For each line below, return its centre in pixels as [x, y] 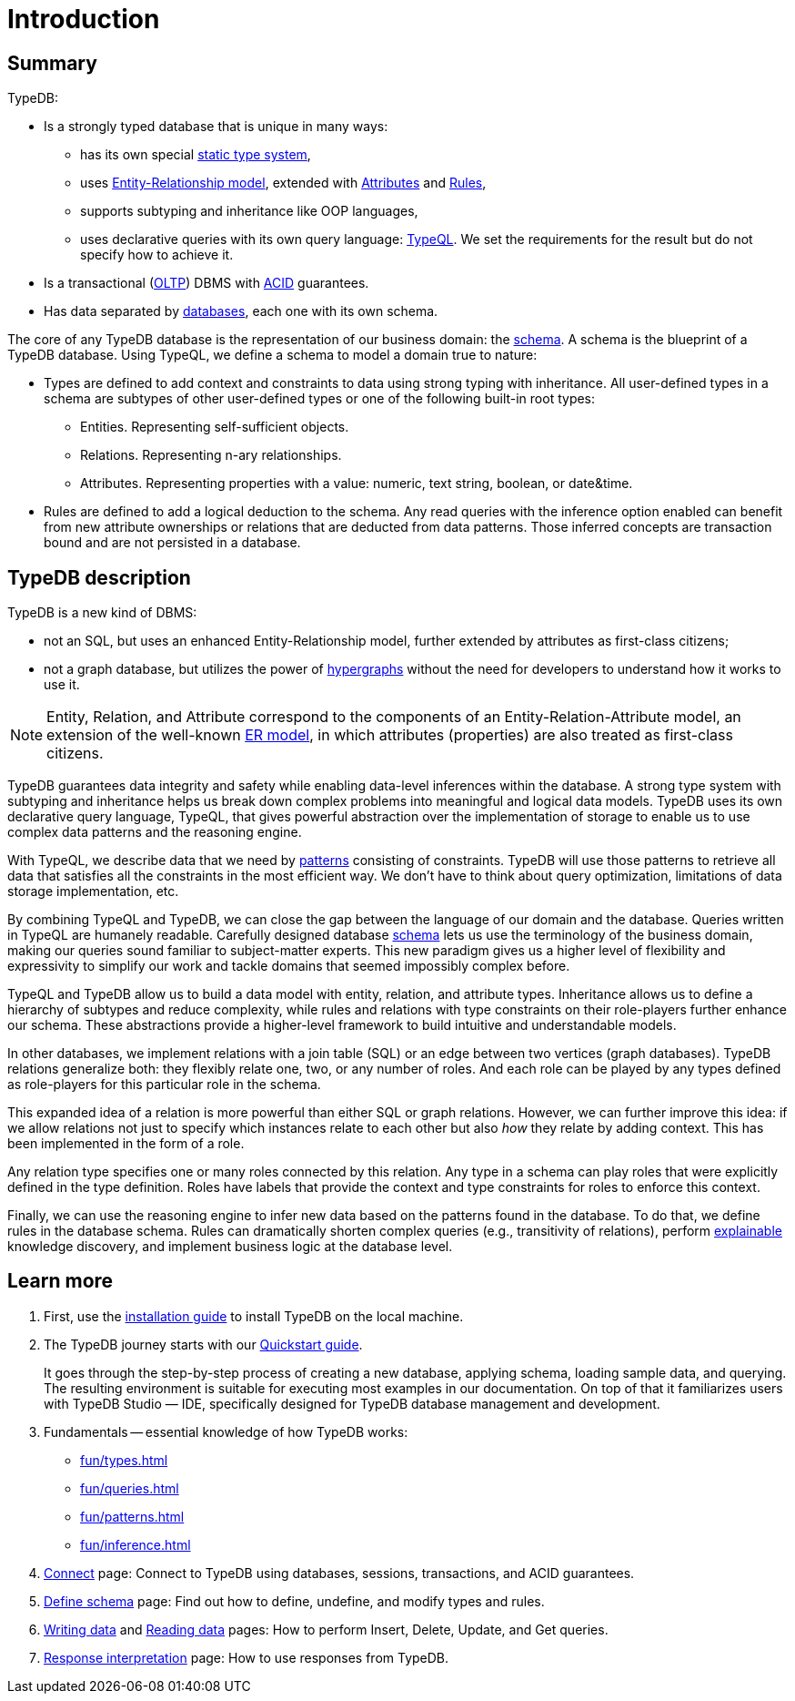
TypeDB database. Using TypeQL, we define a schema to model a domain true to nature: [272, 355]
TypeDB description [99, 577]
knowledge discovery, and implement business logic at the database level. [230, 1247]
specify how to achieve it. [157, 255]
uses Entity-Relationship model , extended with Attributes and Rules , [283, 183]
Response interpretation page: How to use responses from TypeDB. [247, 1657]
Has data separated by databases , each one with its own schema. [241, 311]
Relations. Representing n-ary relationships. [211, 455]
